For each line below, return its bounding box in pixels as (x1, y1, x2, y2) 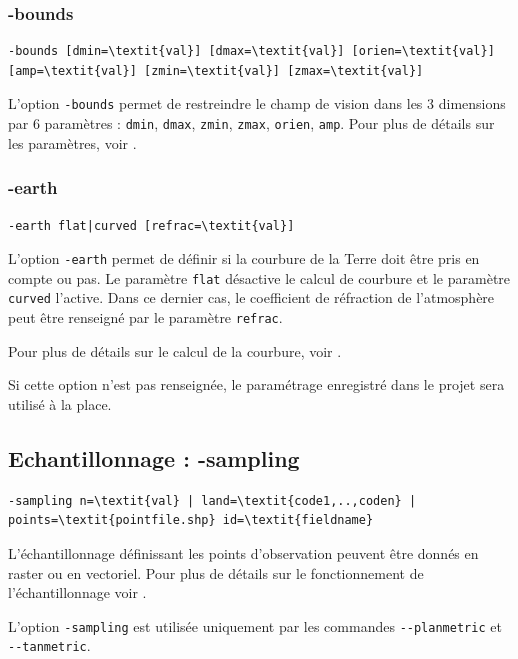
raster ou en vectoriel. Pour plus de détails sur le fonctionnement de (8, 562, 424, 583)
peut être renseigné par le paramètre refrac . (8, 307, 283, 328)
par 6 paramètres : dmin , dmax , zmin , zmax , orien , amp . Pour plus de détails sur (8, 113, 495, 134)
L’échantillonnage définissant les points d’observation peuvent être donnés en (8, 542, 479, 563)
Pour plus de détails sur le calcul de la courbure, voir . (8, 340, 342, 361)
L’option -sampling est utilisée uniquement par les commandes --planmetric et (8, 615, 502, 636)
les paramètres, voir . (8, 132, 137, 153)
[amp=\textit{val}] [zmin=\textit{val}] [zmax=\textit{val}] (8, 63, 424, 78)
